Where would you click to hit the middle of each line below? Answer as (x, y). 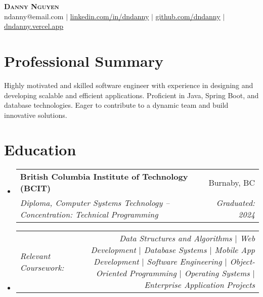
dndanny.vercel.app (34, 26)
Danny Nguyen (32, 6)
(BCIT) (35, 188)
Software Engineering (184, 262)
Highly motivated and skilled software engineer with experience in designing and (129, 85)
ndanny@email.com (34, 16)
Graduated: (235, 203)
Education (40, 150)
